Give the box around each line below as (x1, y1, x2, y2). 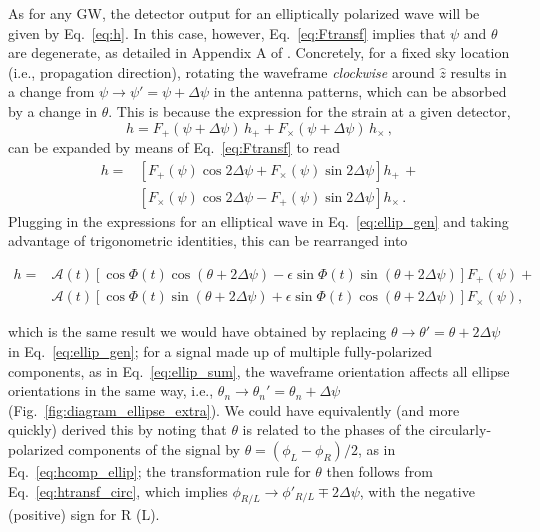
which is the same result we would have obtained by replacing (8, 321, 387, 342)
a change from (8, 81, 95, 102)
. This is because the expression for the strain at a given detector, (108, 100, 511, 121)
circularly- (429, 419, 492, 440)
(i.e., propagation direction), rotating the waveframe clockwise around (8, 61, 435, 82)
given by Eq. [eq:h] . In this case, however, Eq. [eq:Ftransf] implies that (8, 22, 446, 43)
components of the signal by (68, 438, 240, 459)
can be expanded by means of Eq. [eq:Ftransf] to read (8, 137, 340, 158)
